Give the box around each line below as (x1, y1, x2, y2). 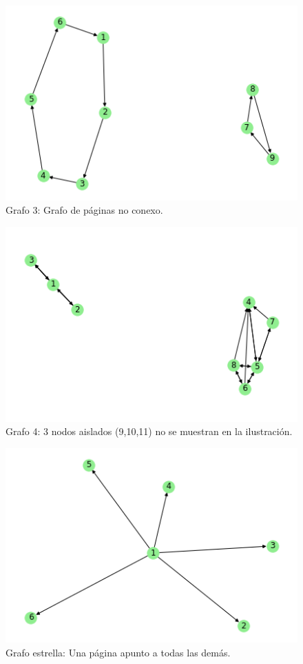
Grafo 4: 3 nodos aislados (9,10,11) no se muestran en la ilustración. (6, 424, 293, 439)
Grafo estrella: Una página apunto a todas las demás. (6, 645, 231, 659)
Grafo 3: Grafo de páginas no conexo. (6, 203, 163, 217)
